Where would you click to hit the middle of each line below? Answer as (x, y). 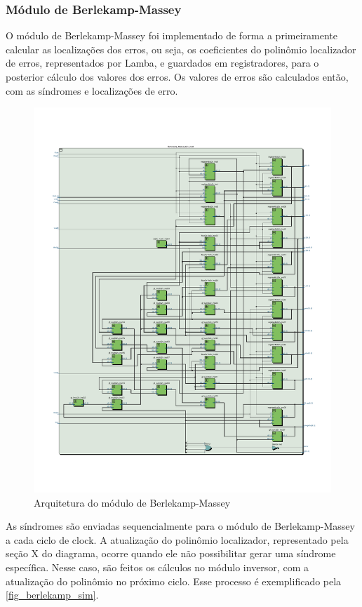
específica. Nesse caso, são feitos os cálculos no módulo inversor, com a (157, 567)
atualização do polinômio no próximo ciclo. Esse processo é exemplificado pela (174, 581)
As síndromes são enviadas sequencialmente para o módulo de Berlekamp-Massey (180, 526)
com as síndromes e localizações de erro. (92, 90)
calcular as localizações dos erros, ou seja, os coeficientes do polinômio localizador (181, 49)
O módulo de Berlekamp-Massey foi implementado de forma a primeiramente (172, 35)
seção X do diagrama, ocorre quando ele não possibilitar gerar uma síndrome (171, 553)
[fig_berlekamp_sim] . (52, 595)
